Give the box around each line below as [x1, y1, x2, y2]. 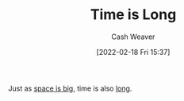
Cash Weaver [111, 32, 155, 41]
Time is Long [90, 6, 177, 24]
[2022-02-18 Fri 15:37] [96, 47, 171, 56]
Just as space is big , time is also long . [8, 84, 132, 93]
